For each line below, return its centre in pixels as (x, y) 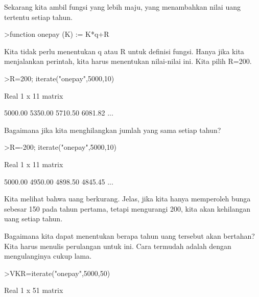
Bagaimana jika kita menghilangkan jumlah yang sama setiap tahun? (113, 130)
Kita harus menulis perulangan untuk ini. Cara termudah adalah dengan (118, 246)
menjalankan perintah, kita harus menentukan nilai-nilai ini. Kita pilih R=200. (128, 61)
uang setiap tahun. (33, 219)
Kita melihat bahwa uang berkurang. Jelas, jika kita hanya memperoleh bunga (127, 199)
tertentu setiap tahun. (38, 17)
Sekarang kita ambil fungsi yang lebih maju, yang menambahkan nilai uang (122, 7)
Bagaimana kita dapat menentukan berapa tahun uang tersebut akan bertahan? (129, 235)
